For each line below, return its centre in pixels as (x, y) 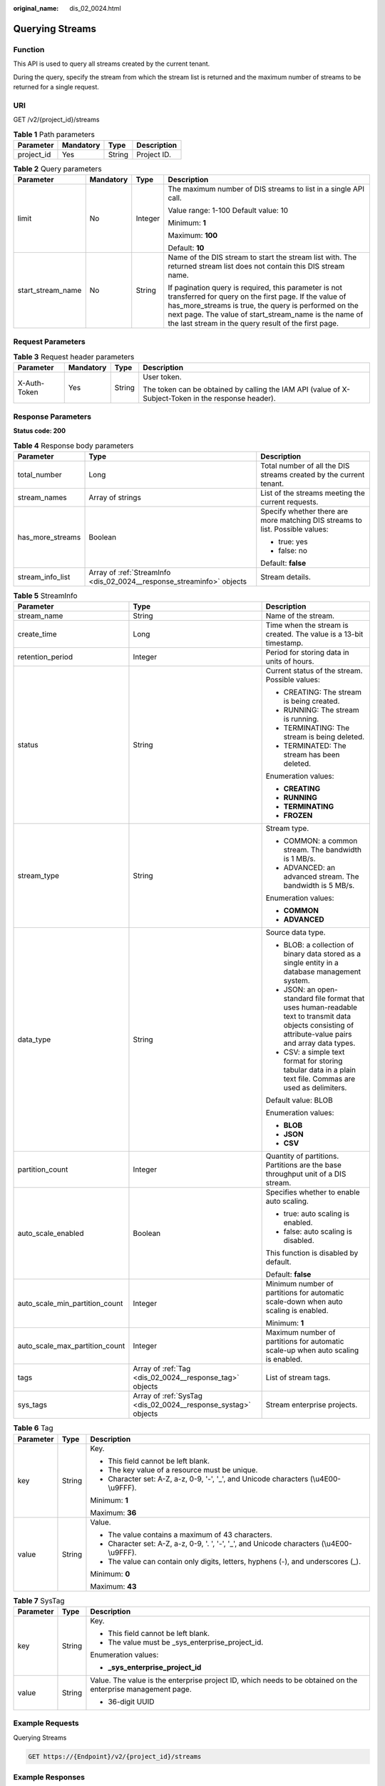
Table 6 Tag (33, 1428)
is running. (301, 719)
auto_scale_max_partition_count (71, 1346)
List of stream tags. (298, 1377)
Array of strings (115, 497)
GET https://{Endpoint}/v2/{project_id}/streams (115, 1756)
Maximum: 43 (113, 1586)
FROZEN (298, 816)
